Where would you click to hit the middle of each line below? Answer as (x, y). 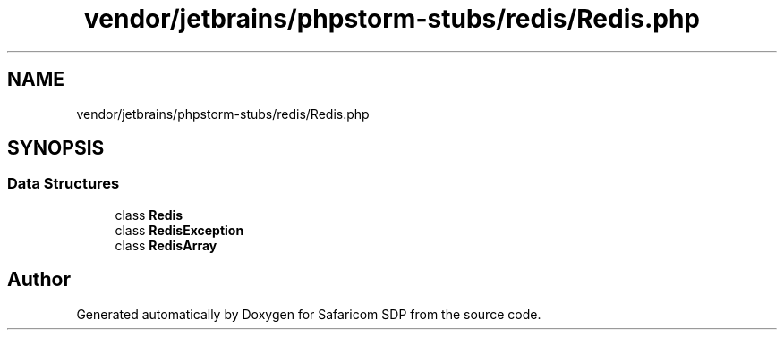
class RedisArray (166, 245)
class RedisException (179, 230)
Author (39, 280)
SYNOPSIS (56, 148)
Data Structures (64, 184)
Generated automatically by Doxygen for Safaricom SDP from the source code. (309, 314)
